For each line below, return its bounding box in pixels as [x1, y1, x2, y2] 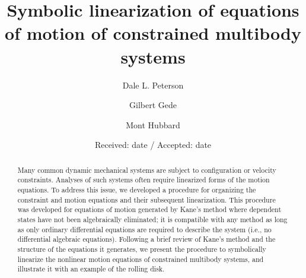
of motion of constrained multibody [5, 21, 301, 45]
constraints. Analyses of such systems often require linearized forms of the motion [17, 175, 270, 185]
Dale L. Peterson [122, 78, 184, 91]
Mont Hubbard [126, 118, 180, 131]
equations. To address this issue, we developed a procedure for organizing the [17, 184, 256, 194]
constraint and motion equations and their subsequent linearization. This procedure [17, 194, 276, 204]
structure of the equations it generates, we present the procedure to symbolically [17, 244, 266, 254]
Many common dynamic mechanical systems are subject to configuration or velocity [17, 165, 276, 175]
